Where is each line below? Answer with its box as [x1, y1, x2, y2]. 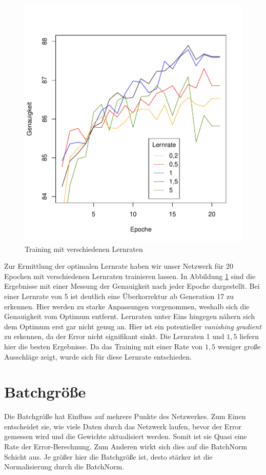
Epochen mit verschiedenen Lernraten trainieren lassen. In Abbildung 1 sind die [4, 270, 256, 281]
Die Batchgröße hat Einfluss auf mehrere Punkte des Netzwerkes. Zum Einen [4, 411, 246, 422]
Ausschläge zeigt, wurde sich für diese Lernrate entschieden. [4, 351, 192, 362]
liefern [239, 331, 259, 342]
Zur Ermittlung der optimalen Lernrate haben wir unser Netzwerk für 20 [4, 261, 233, 271]
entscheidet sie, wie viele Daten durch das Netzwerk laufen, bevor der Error [4, 421, 241, 431]
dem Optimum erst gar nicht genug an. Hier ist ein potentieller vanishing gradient [4, 321, 261, 331]
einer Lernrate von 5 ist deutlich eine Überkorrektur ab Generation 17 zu [4, 290, 234, 301]
